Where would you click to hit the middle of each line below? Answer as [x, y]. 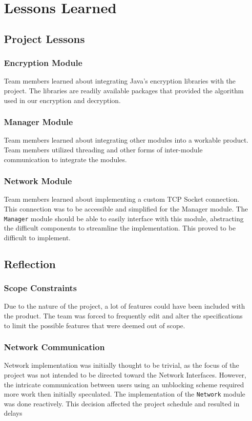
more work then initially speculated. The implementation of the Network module [125, 394]
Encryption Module [43, 63]
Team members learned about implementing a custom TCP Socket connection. [122, 199]
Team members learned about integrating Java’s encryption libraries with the [120, 81]
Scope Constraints [41, 288]
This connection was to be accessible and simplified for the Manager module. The [126, 208]
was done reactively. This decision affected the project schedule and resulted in [122, 403]
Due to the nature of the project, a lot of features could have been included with [125, 306]
